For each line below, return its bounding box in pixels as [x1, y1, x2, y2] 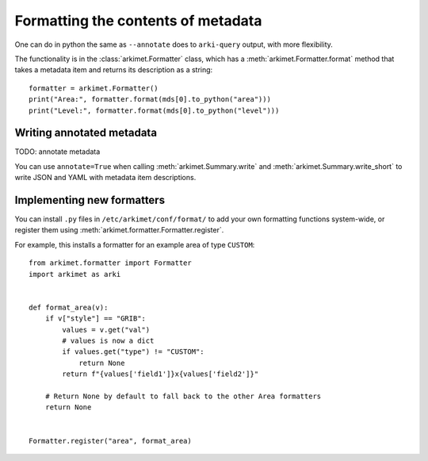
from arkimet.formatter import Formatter [29, 259, 192, 267]
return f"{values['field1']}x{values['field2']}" [62, 370, 259, 378]
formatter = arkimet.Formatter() [29, 83, 159, 93]
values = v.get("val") [62, 325, 151, 334]
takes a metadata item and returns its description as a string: [14, 65, 213, 75]
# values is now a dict [62, 336, 155, 345]
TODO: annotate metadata [14, 147, 101, 156]
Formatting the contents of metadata [14, 12, 262, 29]
